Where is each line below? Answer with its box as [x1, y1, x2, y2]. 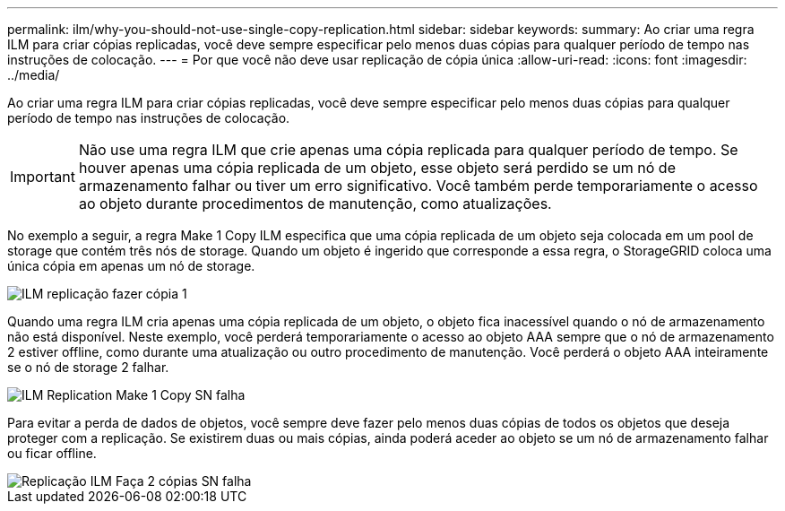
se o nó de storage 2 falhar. [7, 359, 169, 375]
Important [10, 168, 75, 186]
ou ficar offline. [7, 446, 97, 461]
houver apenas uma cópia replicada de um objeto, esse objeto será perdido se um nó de [78, 159, 676, 177]
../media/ [7, 67, 60, 82]
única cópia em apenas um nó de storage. [7, 258, 255, 273]
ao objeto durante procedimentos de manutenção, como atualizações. [78, 195, 552, 212]
